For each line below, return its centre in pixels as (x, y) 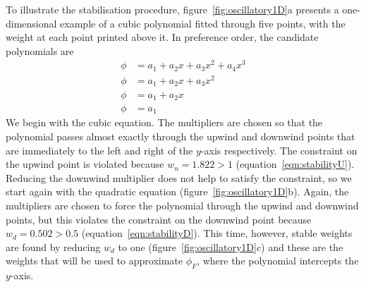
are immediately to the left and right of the (99, 150)
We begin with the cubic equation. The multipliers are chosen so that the (164, 122)
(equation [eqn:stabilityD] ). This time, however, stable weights (217, 233)
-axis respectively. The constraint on (279, 150)
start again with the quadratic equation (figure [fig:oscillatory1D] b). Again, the (177, 191)
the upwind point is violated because (85, 164)
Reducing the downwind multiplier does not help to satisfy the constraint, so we (179, 177)
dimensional (31, 23)
